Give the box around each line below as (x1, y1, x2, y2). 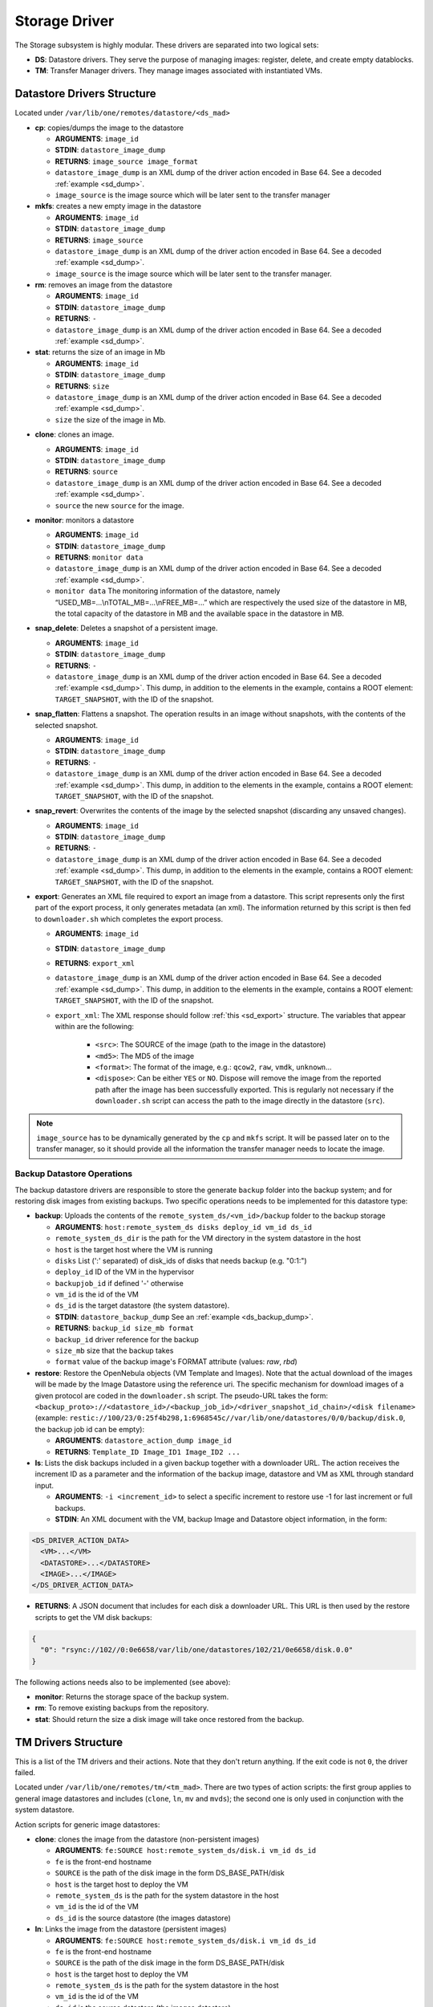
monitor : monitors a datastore (34, 515, 135, 525)
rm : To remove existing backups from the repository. (34, 1703, 208, 1713)
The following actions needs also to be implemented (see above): (14, 1677, 231, 1687)
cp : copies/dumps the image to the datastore (34, 123, 184, 132)
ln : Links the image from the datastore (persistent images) (34, 1924, 227, 1934)
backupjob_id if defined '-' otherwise (55, 1278, 184, 1288)
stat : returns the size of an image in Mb (34, 348, 166, 357)
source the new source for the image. (55, 500, 184, 510)
